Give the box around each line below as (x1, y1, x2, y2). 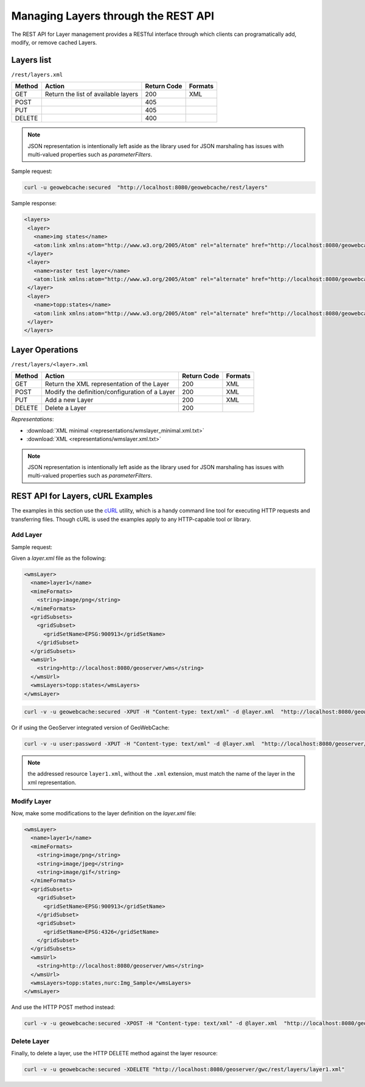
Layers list (11, 55, 52, 65)
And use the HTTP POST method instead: (11, 1004, 116, 1011)
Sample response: (11, 200, 57, 207)
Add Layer (11, 531, 43, 539)
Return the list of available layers (44, 90, 139, 99)
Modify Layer (11, 797, 52, 806)
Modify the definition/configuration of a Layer (44, 388, 176, 396)
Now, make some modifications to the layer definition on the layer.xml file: (11, 810, 197, 817)
